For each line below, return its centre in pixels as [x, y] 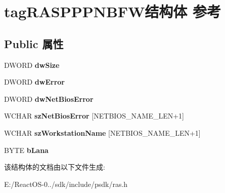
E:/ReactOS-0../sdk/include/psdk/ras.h [66, 184]
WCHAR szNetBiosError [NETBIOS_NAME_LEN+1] [94, 116]
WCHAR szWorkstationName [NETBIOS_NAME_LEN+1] [102, 132]
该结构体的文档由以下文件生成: [55, 167]
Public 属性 [34, 43]
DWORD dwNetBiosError [49, 99]
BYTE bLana [26, 150]
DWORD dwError [34, 82]
